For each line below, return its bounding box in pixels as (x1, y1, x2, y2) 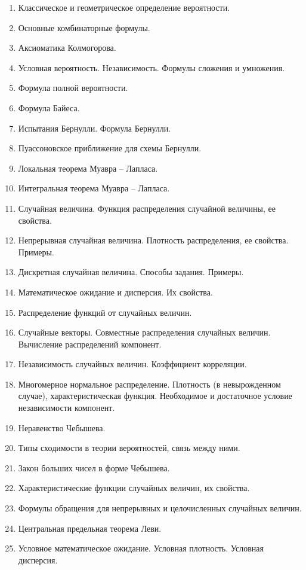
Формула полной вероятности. (18, 81, 128, 94)
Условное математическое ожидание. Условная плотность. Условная (18, 542, 264, 554)
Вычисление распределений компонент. (18, 337, 162, 350)
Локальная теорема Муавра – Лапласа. (18, 161, 158, 174)
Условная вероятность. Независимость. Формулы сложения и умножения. (18, 61, 285, 74)
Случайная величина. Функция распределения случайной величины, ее (18, 202, 276, 214)
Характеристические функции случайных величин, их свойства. (18, 481, 250, 494)
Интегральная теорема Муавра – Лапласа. (18, 182, 170, 194)
